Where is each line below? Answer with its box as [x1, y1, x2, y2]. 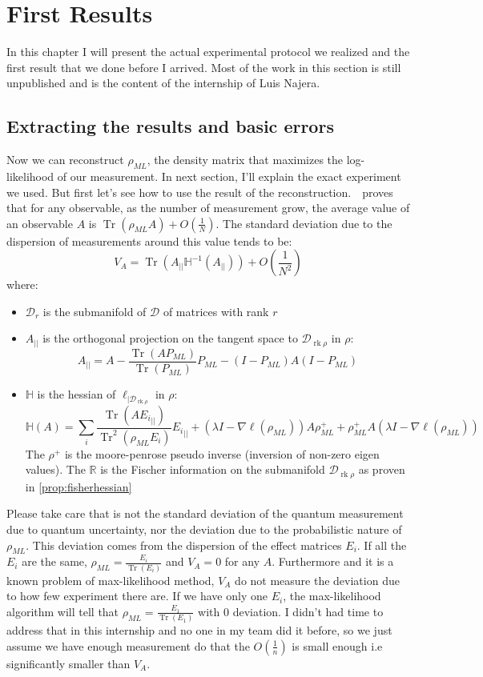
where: [6, 276, 38, 293]
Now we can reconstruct [6, 151, 124, 168]
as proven [358, 461, 405, 478]
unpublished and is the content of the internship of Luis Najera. [6, 74, 320, 91]
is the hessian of [37, 386, 116, 403]
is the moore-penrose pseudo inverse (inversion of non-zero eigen [64, 445, 380, 462]
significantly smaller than [6, 655, 131, 671]
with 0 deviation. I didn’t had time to [198, 603, 384, 619]
